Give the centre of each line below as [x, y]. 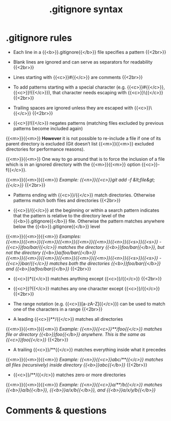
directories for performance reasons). [45, 149]
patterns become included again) [48, 128]
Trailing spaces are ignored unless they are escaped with [73, 107]
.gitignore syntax [86, 9]
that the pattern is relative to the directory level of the [69, 215]
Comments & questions [56, 411]
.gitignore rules [39, 38]
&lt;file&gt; [144, 180]
